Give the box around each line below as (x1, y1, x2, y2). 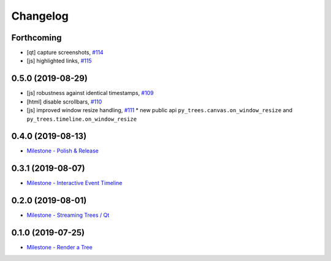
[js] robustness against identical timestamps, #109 (26, 89, 154, 97)
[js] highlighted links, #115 (26, 57, 92, 64)
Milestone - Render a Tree (26, 244, 93, 251)
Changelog (11, 9, 69, 23)
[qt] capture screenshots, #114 (26, 49, 104, 56)
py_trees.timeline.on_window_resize (26, 115, 137, 123)
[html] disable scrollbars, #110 (26, 98, 102, 105)
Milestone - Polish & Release (26, 147, 99, 154)
